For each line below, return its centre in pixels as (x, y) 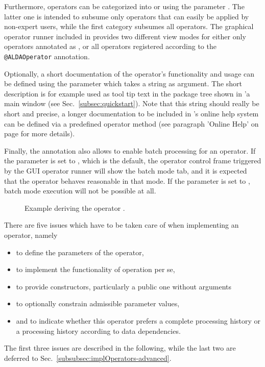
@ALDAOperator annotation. (47, 56)
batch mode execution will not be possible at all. (80, 191)
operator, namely (31, 235)
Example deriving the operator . (75, 207)
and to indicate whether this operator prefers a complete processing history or (138, 320)
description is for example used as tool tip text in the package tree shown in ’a (127, 93)
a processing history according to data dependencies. (98, 331)
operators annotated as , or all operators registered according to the (110, 46)
